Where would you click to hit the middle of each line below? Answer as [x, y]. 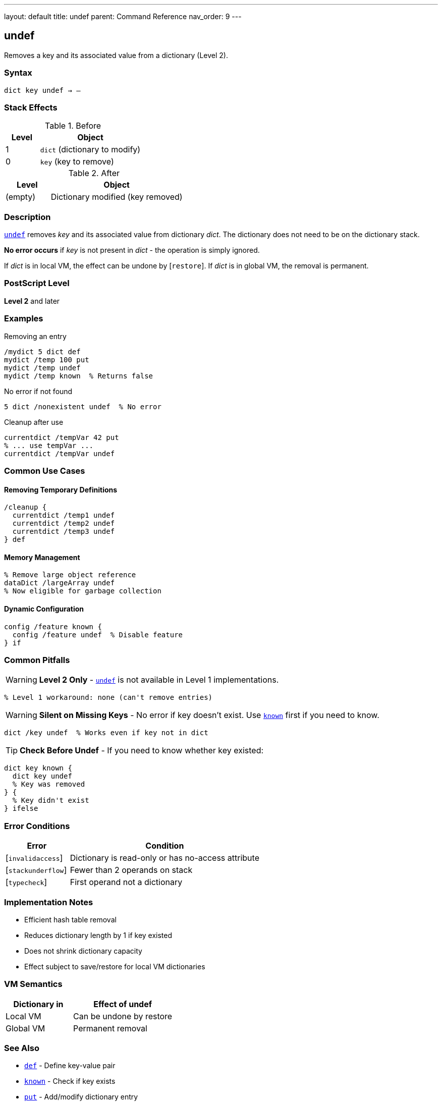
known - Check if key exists [70, 1081]
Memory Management [42, 557]
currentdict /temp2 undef [64, 524]
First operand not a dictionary [126, 882]
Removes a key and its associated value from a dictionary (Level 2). [116, 55]
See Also [22, 1048]
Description [27, 217]
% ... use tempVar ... [49, 445]
